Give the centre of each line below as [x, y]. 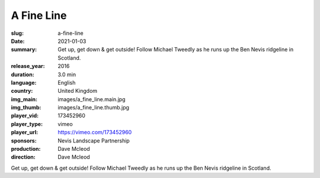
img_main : [24, 99]
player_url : [25, 132]
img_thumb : [26, 108]
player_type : [27, 124]
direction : [23, 157]
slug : [17, 33]
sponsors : [24, 140]
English [67, 82]
